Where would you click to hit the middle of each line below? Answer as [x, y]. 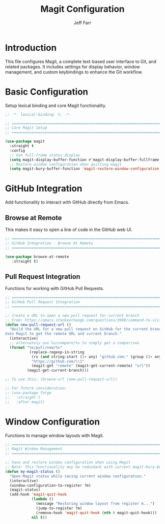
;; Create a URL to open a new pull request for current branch [72, 315]
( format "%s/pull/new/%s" [36, 347]
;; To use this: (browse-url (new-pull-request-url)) [61, 379]
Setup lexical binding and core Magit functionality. [56, 105]
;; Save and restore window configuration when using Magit [68, 462]
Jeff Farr [82, 23]
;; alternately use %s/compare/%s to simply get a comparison [74, 343]
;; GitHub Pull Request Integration [42, 302]
